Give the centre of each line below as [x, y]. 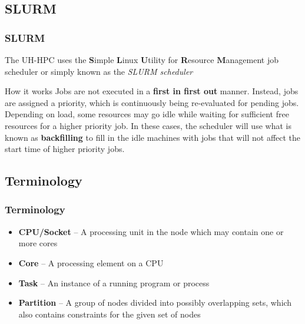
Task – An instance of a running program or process [114, 282]
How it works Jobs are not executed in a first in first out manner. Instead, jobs [152, 91]
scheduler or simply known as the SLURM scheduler [99, 71]
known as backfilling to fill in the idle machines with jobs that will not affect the [153, 137]
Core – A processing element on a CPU [91, 262]
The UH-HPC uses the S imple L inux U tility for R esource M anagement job [142, 59]
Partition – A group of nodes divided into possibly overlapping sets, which [155, 302]
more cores [38, 243]
